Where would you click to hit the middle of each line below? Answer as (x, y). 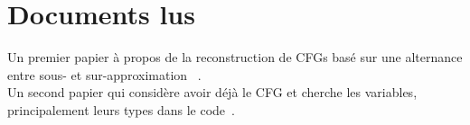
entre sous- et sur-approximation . (104, 74)
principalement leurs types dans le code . (121, 109)
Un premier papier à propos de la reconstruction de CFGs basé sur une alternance (235, 57)
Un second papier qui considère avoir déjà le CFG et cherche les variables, (212, 92)
